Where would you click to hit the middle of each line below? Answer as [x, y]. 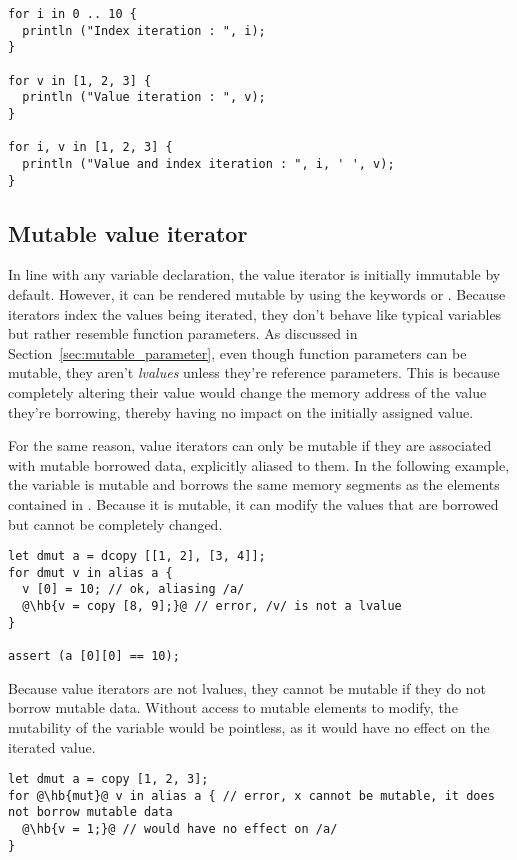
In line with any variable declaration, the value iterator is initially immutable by [254, 274]
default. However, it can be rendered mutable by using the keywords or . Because [257, 294]
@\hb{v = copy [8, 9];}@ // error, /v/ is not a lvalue [212, 606]
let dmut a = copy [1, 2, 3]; [108, 779]
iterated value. [52, 746]
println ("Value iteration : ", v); [144, 97]
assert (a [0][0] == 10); [94, 656]
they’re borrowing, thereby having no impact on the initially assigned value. [241, 411]
